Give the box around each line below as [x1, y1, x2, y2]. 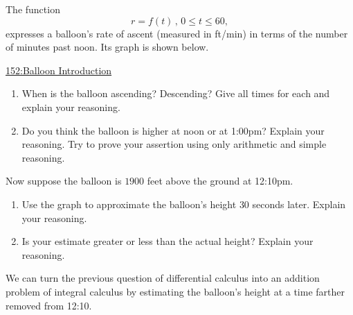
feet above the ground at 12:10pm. [147, 173, 293, 188]
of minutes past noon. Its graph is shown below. [6, 40, 209, 54]
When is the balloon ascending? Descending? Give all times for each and [21, 86, 330, 101]
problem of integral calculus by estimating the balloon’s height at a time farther [6, 284, 345, 298]
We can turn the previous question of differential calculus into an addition [6, 271, 320, 285]
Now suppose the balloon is [6, 173, 122, 188]
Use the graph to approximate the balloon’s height [21, 196, 237, 211]
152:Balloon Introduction [6, 62, 112, 77]
